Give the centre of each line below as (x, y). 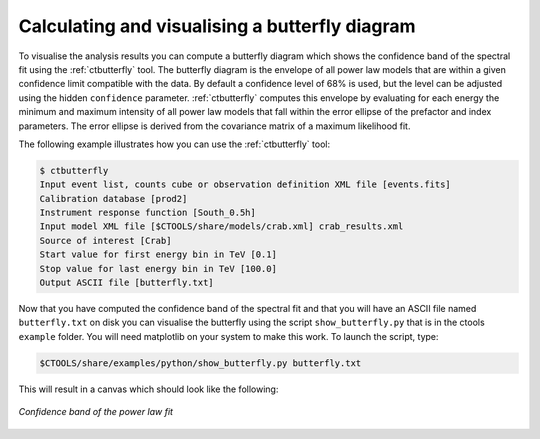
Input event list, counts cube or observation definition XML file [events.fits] (245, 184)
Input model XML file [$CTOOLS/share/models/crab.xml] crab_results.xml (221, 226)
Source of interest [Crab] (105, 240)
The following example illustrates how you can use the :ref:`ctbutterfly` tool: (174, 144)
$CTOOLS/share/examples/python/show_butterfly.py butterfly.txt (200, 363)
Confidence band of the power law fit (96, 412)
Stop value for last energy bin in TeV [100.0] (158, 268)
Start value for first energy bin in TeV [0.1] (158, 254)
